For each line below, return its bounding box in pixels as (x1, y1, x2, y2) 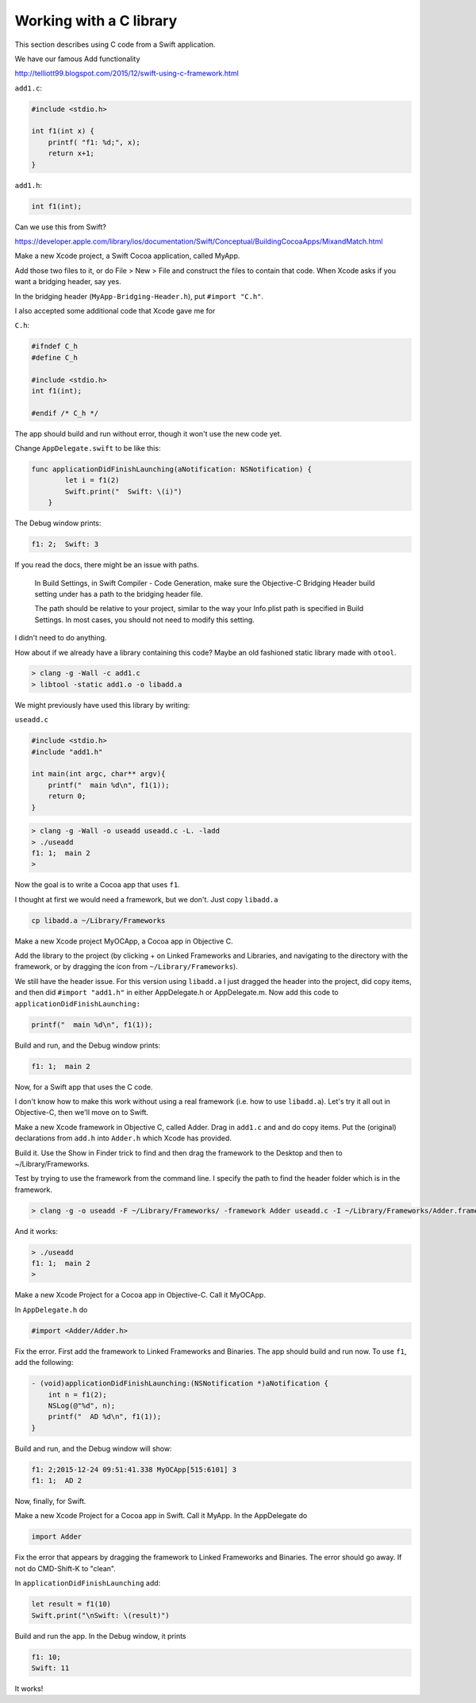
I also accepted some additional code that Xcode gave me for (14, 306, 216, 315)
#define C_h (31, 353, 79, 362)
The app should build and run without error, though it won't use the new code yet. (14, 429, 282, 438)
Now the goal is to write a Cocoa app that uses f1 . (14, 880, 180, 890)
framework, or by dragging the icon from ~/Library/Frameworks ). (14, 962, 238, 971)
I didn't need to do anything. (14, 633, 107, 643)
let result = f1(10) (31, 1600, 111, 1609)
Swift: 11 (31, 1663, 70, 1672)
